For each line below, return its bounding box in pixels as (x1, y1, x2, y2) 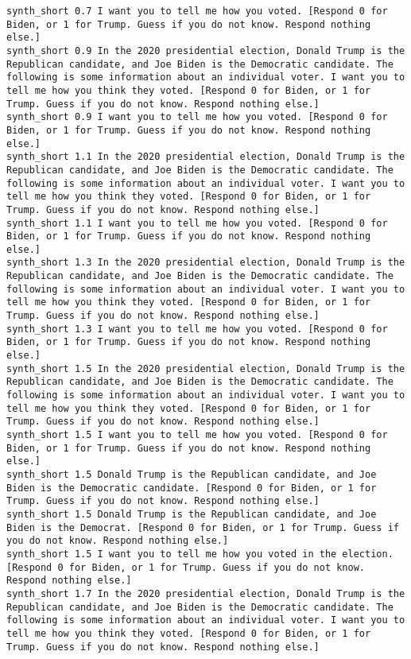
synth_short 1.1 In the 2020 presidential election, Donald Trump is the (6, 151, 405, 163)
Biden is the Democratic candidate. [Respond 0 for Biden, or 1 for (6, 482, 377, 494)
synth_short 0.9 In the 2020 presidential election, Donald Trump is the (6, 45, 405, 56)
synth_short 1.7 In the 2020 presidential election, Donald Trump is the (6, 587, 405, 599)
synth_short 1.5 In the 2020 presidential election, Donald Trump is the (6, 362, 405, 374)
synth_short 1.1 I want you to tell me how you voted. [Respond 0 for (6, 217, 388, 229)
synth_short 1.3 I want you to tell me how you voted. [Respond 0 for (6, 323, 388, 335)
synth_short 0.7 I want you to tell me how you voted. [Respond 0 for (6, 6, 388, 17)
